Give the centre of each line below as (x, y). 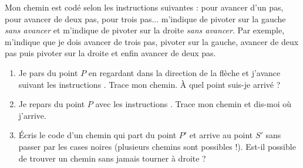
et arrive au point (221, 135)
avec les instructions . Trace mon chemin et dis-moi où (193, 104)
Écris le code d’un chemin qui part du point (97, 135)
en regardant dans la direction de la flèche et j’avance (184, 72)
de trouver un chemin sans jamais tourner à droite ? (112, 158)
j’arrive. (32, 115)
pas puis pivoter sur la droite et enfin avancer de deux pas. (110, 53)
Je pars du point (48, 72)
